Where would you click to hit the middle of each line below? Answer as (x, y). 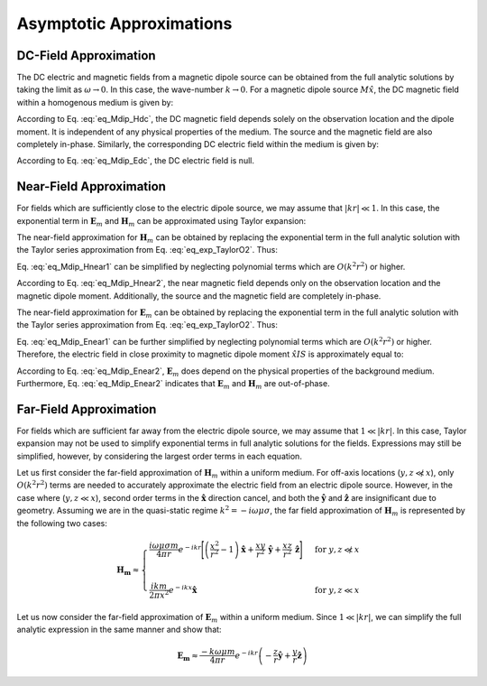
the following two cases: (62, 523)
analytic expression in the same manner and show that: (119, 629)
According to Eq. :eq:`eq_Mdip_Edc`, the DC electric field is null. (135, 161)
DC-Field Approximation (87, 56)
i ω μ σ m (164, 546)
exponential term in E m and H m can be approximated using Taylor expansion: (161, 222)
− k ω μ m (219, 652)
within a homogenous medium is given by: (95, 102)
